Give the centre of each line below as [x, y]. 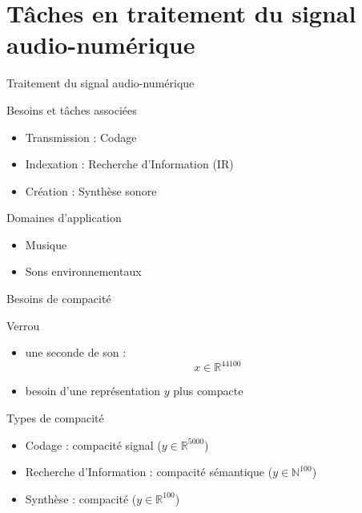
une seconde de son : [76, 352]
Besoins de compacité [59, 299]
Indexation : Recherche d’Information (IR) [129, 164]
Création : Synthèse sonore [91, 190]
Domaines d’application [64, 218]
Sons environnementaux [83, 271]
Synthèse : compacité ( [81, 498]
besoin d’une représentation [93, 391]
